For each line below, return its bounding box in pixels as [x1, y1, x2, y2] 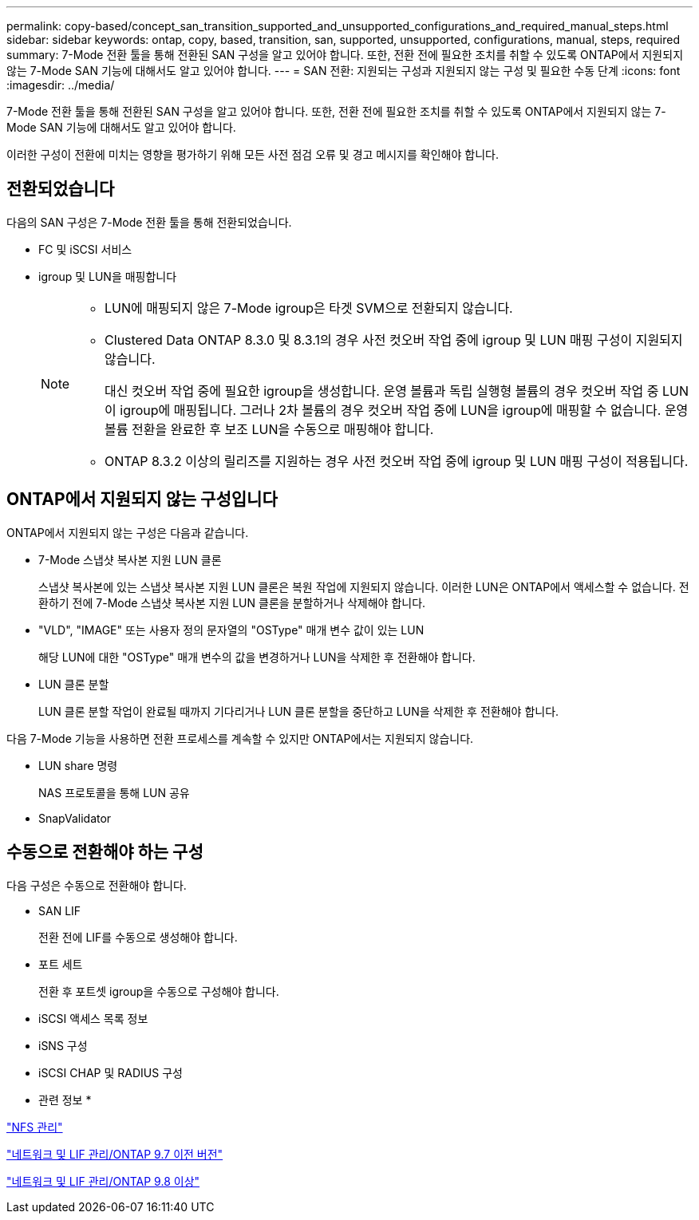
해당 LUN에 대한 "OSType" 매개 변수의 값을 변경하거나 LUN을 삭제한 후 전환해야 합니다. [38, 649, 476, 664]
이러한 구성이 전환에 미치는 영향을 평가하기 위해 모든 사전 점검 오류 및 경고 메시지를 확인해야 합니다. [6, 148, 499, 161]
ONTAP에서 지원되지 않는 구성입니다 [6, 489, 278, 510]
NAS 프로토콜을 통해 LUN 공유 [38, 785, 190, 800]
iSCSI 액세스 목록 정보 [38, 1011, 148, 1025]
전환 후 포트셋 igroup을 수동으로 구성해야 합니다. [38, 984, 279, 998]
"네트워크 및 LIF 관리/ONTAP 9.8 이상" [6, 1174, 200, 1188]
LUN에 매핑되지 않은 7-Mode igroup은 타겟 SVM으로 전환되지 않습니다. [105, 299, 513, 316]
